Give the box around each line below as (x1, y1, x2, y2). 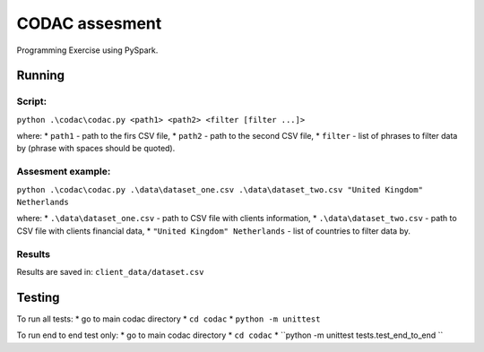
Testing (16, 289, 60, 305)
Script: (16, 95, 48, 107)
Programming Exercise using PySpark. (16, 45, 159, 56)
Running (16, 68, 65, 83)
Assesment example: (16, 166, 111, 178)
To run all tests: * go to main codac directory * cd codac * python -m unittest (16, 313, 321, 324)
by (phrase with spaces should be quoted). (16, 143, 176, 154)
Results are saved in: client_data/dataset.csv (16, 266, 204, 277)
